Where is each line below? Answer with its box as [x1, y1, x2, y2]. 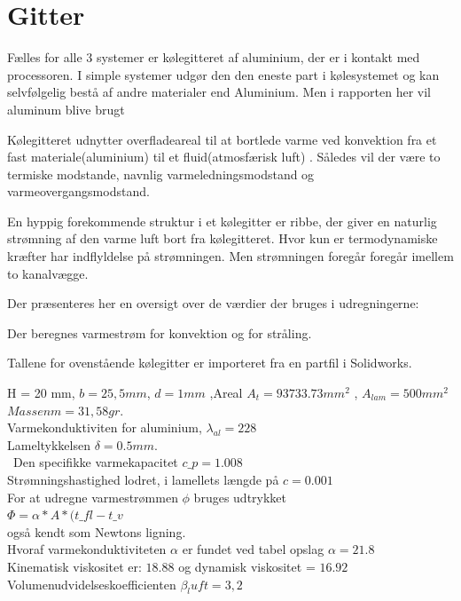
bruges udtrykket [193, 487, 287, 506]
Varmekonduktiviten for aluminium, [7, 418, 202, 437]
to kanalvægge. [7, 264, 89, 282]
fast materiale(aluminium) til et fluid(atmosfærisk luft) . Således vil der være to [7, 147, 441, 166]
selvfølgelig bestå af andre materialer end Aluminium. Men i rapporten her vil [7, 83, 431, 101]
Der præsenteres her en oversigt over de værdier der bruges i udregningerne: [7, 294, 419, 312]
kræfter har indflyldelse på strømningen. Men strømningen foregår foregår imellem [7, 247, 454, 265]
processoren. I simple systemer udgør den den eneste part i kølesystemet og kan [7, 65, 440, 83]
